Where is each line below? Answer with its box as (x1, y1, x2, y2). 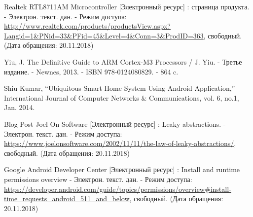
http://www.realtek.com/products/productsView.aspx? (4, 21, 171, 31)
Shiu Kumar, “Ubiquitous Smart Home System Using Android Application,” (4, 83, 235, 93)
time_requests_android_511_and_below (4, 193, 130, 204)
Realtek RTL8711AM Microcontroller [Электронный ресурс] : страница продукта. (4, 1, 250, 11)
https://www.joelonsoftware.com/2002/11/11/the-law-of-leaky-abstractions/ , (4, 138, 236, 148)
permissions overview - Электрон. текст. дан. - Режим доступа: (4, 174, 192, 184)
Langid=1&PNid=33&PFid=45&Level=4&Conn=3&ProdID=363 (4, 30, 204, 40)
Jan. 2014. (4, 102, 35, 112)
